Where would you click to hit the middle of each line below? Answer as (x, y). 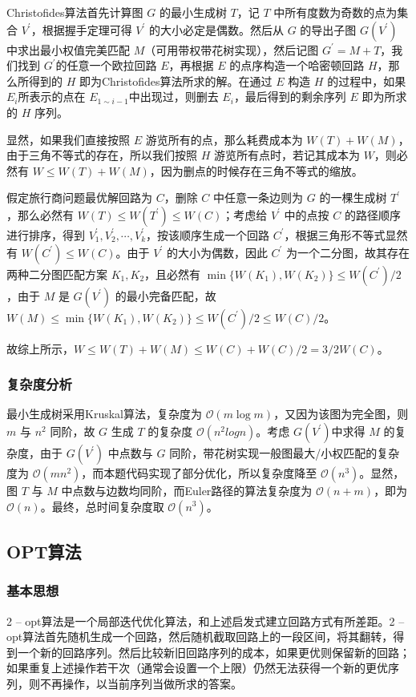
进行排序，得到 (46, 234)
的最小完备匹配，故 (166, 295)
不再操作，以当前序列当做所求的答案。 (141, 683)
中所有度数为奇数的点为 (335, 12)
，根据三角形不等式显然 (346, 234)
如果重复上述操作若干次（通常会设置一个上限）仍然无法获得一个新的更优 (197, 668)
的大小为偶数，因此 (217, 252)
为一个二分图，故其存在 (348, 252)
